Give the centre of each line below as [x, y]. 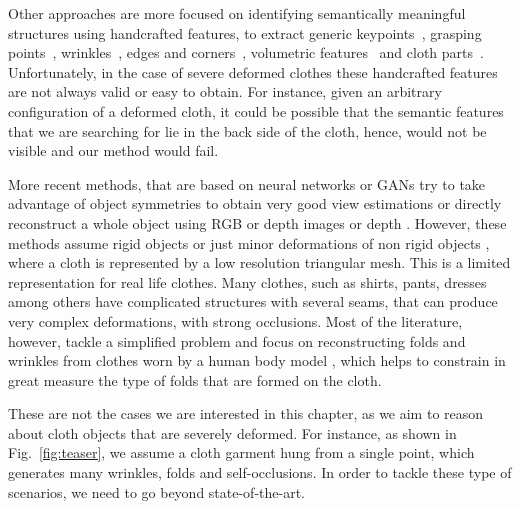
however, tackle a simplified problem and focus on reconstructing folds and [237, 340]
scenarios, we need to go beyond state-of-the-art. [156, 491]
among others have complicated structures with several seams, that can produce [253, 301]
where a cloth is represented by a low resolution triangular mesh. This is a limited [259, 262]
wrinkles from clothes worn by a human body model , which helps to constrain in [257, 360]
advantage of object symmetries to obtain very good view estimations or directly [255, 203]
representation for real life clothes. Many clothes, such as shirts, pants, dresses [247, 281]
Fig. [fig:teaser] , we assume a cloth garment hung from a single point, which [241, 452]
